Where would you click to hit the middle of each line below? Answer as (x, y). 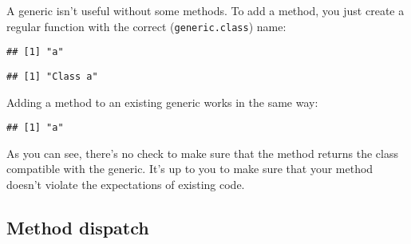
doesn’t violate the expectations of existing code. (126, 184)
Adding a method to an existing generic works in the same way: (162, 102)
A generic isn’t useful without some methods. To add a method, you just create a (205, 10)
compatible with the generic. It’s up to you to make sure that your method (190, 169)
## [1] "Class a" (52, 76)
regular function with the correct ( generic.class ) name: (146, 26)
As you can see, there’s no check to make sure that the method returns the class (202, 153)
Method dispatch (78, 227)
